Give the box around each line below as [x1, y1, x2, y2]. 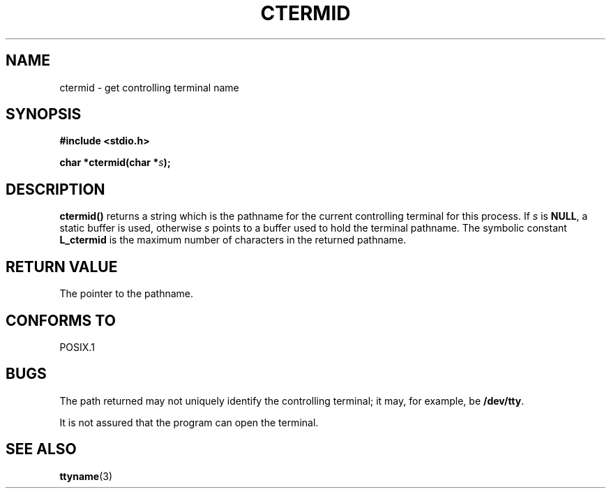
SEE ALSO [6, 440, 77, 458]
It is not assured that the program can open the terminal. [59, 416, 319, 428]
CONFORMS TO [6, 311, 116, 329]
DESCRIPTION [6, 180, 105, 198]
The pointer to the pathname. [59, 287, 194, 300]
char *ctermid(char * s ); [59, 156, 171, 169]
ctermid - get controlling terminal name [59, 81, 239, 93]
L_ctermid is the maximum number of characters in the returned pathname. [59, 234, 407, 246]
